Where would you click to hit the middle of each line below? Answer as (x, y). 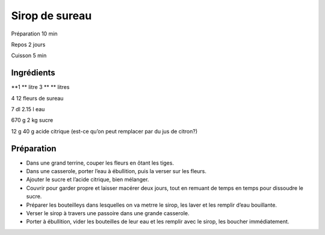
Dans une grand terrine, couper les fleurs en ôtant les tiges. (100, 163)
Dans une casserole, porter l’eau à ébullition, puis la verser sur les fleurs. (116, 171)
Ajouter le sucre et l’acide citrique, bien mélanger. (88, 180)
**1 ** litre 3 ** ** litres (40, 87)
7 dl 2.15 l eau (28, 109)
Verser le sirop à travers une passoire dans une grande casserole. (108, 213)
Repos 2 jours (28, 44)
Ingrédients (33, 73)
